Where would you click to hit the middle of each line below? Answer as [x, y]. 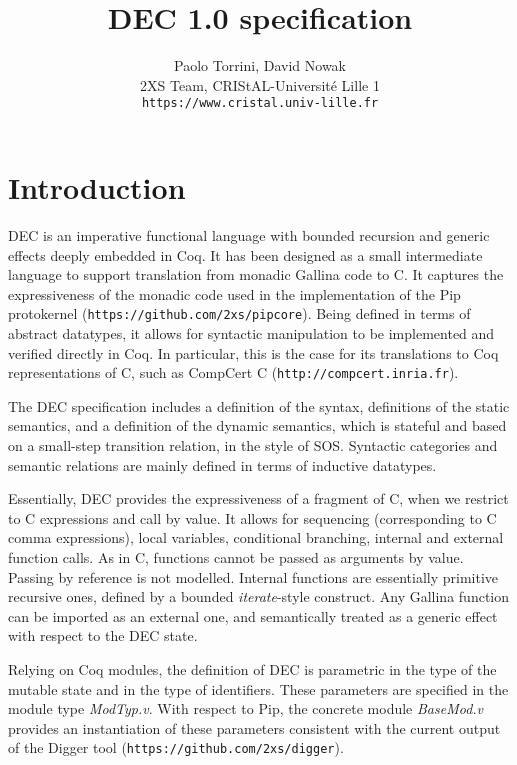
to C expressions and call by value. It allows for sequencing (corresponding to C [252, 517]
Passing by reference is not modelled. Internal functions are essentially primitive [253, 576]
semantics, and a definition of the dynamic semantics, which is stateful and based [257, 425]
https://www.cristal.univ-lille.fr [260, 103]
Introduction [97, 186]
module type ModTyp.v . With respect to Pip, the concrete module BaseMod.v [246, 708]
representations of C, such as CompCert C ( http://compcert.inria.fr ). [233, 372]
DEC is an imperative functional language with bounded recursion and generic [249, 234]
